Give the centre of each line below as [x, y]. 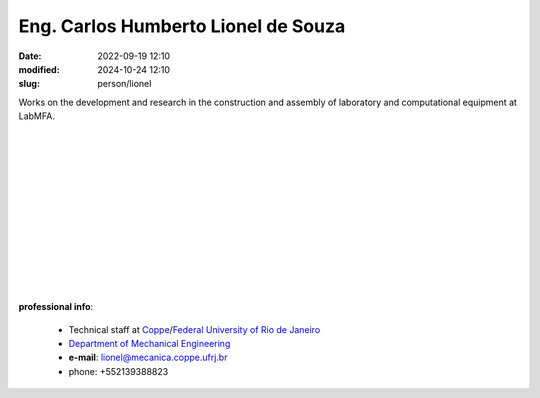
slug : [29, 84]
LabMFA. [36, 116]
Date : [30, 56]
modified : [39, 69]
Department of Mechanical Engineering [149, 343]
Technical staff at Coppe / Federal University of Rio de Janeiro [194, 329]
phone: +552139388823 [118, 371]
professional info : [56, 307]
